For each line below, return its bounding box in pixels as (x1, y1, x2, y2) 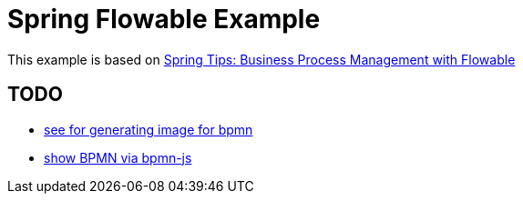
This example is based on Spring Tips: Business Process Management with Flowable (7, 51, 516, 67)
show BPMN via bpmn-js (44, 149, 192, 166)
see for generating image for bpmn (44, 121, 253, 137)
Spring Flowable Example (7, 4, 321, 35)
